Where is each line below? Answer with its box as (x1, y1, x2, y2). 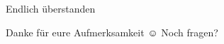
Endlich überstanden (6, 1, 96, 15)
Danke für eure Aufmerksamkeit (6, 24, 145, 39)
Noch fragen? (161, 24, 218, 39)
